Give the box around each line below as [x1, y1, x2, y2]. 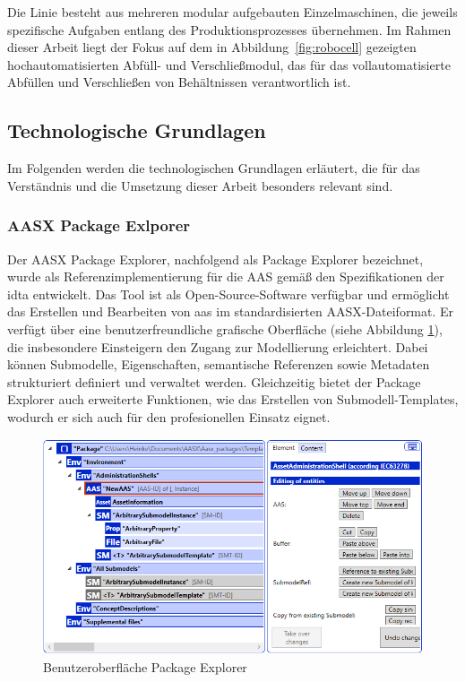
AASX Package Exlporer [7, 214, 191, 237]
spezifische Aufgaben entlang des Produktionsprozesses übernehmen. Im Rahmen [7, 20, 452, 39]
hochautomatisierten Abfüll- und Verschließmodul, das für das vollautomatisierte [7, 55, 451, 73]
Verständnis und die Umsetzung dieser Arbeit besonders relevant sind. [7, 176, 393, 194]
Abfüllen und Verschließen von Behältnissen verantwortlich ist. [7, 73, 351, 91]
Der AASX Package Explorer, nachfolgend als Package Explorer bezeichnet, [7, 249, 424, 268]
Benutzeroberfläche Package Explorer [43, 657, 247, 676]
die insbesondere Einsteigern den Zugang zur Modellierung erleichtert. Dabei [7, 337, 428, 356]
